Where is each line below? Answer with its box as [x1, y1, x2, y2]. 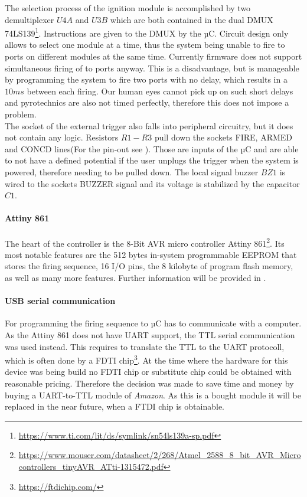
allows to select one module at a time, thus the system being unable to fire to [5, 38, 285, 51]
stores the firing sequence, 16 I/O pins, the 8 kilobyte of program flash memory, [5, 260, 293, 272]
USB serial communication [5, 295, 116, 307]
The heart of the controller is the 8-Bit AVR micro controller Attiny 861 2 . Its [5, 235, 285, 249]
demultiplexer [5, 13, 54, 25]
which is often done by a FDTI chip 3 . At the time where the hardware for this [5, 352, 288, 366]
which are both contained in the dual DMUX [110, 13, 273, 25]
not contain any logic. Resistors [5, 131, 119, 143]
